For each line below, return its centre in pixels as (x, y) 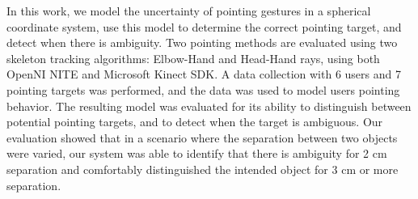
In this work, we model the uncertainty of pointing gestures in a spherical (189, 11)
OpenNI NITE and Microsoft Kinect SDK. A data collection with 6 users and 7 (204, 74)
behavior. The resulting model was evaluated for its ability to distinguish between (209, 106)
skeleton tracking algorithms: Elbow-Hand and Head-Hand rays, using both (193, 58)
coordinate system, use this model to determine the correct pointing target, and (204, 26)
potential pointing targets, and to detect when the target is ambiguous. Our (195, 122)
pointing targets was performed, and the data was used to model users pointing (203, 89)
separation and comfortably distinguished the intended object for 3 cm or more (203, 169)
